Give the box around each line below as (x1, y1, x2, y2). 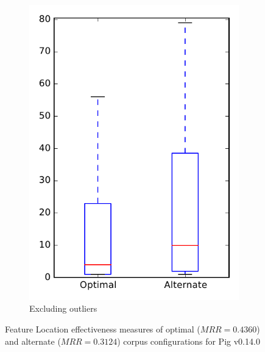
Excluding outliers (29, 302, 97, 315)
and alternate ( (5, 334, 61, 347)
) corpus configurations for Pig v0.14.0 (117, 334, 260, 347)
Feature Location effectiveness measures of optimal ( (5, 322, 200, 335)
